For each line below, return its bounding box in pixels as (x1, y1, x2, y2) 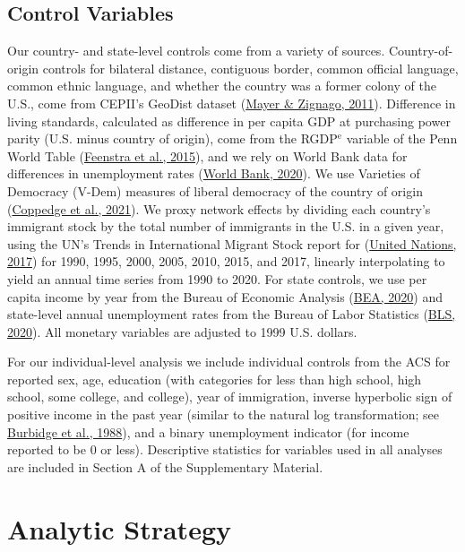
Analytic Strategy (7, 510, 231, 547)
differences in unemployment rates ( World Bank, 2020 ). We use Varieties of (7, 164, 420, 183)
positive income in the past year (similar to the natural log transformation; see (7, 405, 440, 424)
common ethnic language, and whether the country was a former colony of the (7, 76, 436, 95)
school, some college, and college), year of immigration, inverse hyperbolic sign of (7, 387, 452, 406)
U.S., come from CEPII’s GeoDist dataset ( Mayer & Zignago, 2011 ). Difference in (7, 93, 456, 112)
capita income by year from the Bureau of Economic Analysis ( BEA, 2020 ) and (7, 287, 443, 306)
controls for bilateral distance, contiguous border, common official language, (42, 58, 459, 77)
